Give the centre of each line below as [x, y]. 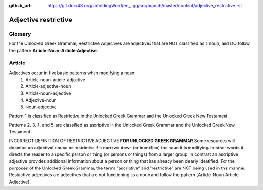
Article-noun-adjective [48, 93]
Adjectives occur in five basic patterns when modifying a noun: [72, 73]
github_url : [20, 6]
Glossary [20, 34]
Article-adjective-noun [48, 86]
